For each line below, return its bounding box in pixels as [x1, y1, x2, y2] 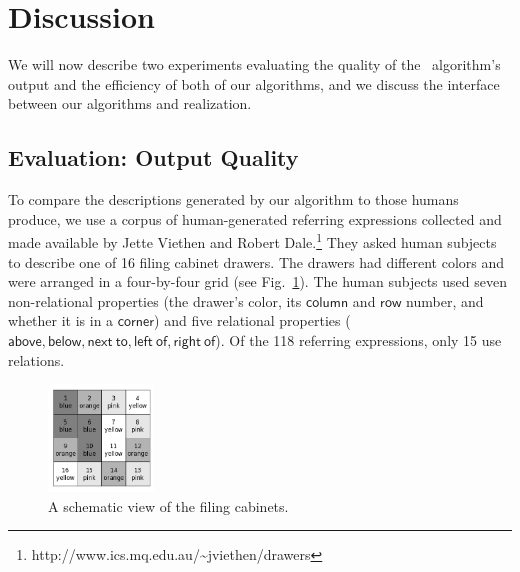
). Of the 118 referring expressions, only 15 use [215, 329, 502, 350]
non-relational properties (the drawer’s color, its [8, 290, 302, 311]
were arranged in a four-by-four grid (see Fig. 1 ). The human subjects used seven [8, 271, 507, 292]
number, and [406, 290, 484, 311]
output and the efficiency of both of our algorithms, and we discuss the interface [8, 73, 500, 94]
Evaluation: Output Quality [8, 142, 299, 173]
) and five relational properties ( [154, 310, 351, 331]
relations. [8, 349, 65, 370]
